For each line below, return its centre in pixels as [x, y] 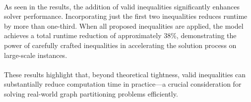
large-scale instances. [36, 55]
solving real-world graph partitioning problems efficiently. [91, 93]
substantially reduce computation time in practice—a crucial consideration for [123, 84]
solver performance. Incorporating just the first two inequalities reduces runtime [126, 16]
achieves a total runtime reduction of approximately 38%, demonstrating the [120, 35]
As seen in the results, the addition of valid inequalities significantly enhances [122, 6]
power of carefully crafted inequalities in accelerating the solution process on [120, 45]
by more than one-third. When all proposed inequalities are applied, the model [124, 25]
